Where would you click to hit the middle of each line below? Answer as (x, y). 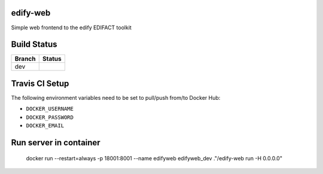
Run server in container (56, 143)
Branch (25, 59)
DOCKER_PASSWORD (50, 117)
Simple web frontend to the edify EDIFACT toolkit (71, 28)
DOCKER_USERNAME (50, 109)
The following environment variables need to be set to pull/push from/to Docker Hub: (116, 97)
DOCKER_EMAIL (45, 126)
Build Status (34, 45)
